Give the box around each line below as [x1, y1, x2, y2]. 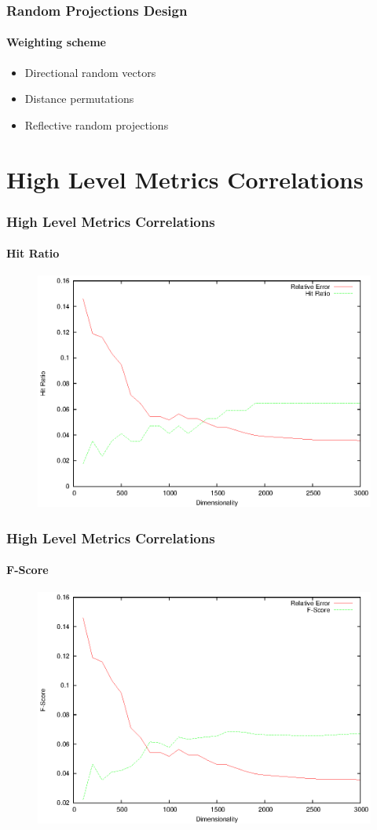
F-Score [6, 561, 49, 578]
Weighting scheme [6, 34, 106, 50]
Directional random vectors [24, 64, 156, 80]
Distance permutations [24, 90, 134, 107]
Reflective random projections [24, 116, 169, 133]
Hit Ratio [6, 245, 60, 261]
